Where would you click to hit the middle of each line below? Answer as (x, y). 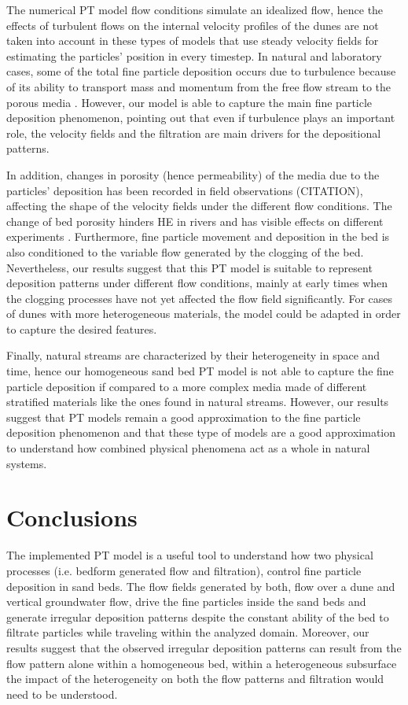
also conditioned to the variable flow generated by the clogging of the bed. (185, 251)
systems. (27, 463)
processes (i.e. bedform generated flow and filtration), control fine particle (184, 570)
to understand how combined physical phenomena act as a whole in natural (188, 448)
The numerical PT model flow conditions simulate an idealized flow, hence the (195, 9)
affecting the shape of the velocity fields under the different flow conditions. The (199, 206)
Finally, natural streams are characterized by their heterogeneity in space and (193, 355)
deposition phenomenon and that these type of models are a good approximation (201, 432)
